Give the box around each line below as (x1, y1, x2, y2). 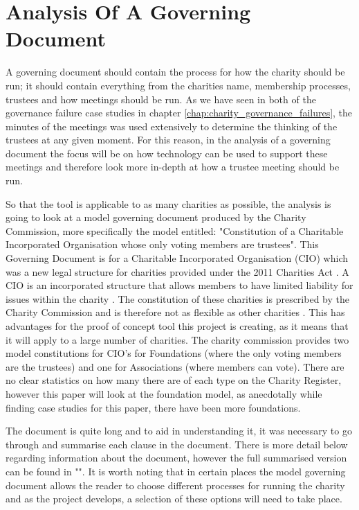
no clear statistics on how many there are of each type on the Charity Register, (6, 373, 342, 387)
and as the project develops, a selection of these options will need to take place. (6, 491, 342, 506)
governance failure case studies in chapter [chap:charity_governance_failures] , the (6, 105, 353, 120)
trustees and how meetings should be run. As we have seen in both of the (6, 91, 316, 106)
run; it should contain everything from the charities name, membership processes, (6, 78, 351, 92)
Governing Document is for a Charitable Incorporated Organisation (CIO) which (6, 251, 348, 265)
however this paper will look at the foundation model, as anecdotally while (6, 386, 322, 401)
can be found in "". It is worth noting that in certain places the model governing (6, 464, 346, 478)
